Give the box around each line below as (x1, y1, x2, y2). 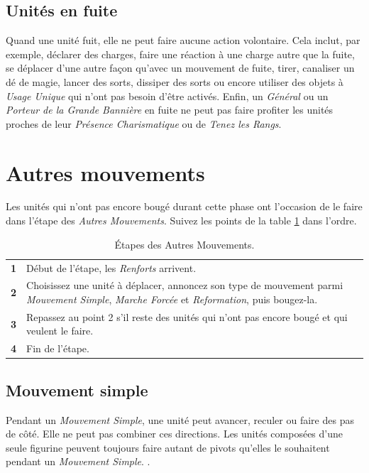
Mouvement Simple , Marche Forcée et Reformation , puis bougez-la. (26, 291, 318, 306)
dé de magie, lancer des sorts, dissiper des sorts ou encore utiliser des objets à (6, 74, 343, 89)
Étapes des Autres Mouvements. (114, 236, 255, 251)
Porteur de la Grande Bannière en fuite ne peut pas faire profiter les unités (6, 102, 334, 117)
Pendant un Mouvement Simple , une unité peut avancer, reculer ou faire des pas (6, 412, 354, 427)
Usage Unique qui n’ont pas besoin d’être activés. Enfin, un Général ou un (6, 88, 329, 103)
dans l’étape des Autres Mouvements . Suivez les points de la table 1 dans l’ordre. (6, 213, 357, 228)
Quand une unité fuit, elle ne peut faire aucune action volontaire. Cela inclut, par (6, 33, 360, 48)
